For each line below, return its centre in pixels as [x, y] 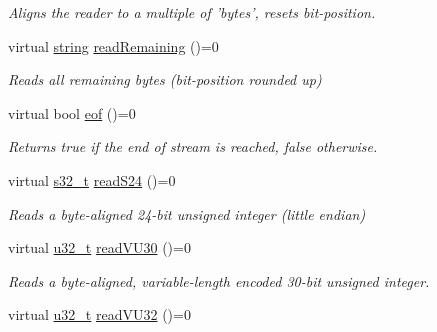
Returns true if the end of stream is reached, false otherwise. [193, 146]
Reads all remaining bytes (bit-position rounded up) [165, 79]
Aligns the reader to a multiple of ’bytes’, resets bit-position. [192, 12]
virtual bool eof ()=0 [72, 112]
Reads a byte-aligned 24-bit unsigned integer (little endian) [187, 213]
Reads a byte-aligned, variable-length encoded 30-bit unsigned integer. [219, 280]
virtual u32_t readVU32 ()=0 [99, 314]
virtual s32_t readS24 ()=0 [92, 179]
